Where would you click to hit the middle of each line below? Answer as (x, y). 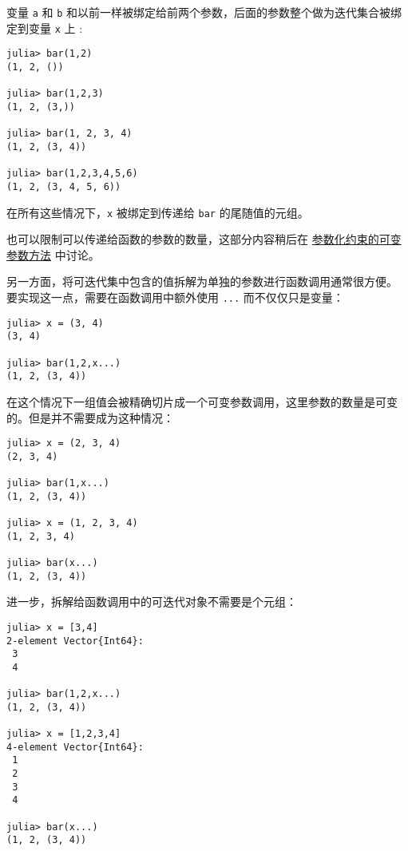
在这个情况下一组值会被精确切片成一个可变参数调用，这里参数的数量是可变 (202, 401)
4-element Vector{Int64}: (75, 747)
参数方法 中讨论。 (53, 254)
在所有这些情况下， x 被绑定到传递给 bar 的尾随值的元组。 (158, 212)
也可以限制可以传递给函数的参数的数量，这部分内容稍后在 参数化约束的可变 (204, 239)
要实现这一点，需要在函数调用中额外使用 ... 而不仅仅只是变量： (175, 297)
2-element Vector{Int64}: (75, 641)
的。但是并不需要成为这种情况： (90, 417)
